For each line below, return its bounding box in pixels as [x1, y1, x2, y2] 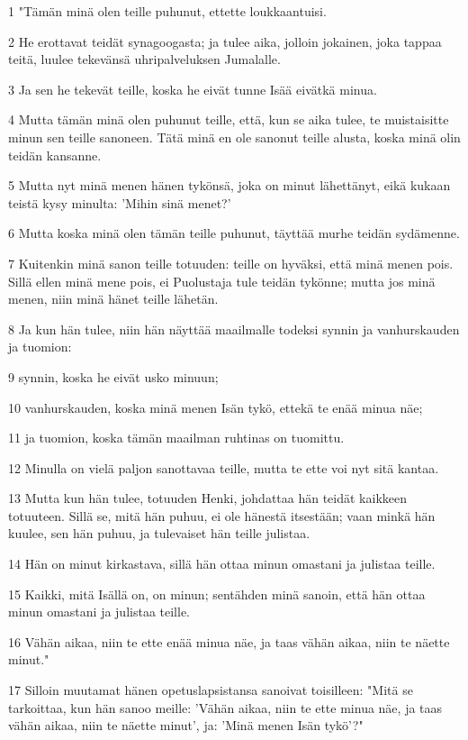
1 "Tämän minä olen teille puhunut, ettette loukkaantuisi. [8, 2, 327, 20]
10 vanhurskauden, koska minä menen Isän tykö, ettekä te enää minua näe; [8, 397, 423, 416]
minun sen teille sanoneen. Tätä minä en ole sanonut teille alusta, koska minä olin [8, 127, 461, 146]
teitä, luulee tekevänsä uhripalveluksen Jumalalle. [8, 50, 281, 69]
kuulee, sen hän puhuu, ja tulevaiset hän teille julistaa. [8, 524, 310, 543]
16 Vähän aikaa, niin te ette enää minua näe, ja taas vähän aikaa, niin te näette [8, 632, 450, 651]
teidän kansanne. [8, 145, 102, 164]
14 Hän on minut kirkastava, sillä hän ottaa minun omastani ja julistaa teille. [8, 554, 436, 573]
